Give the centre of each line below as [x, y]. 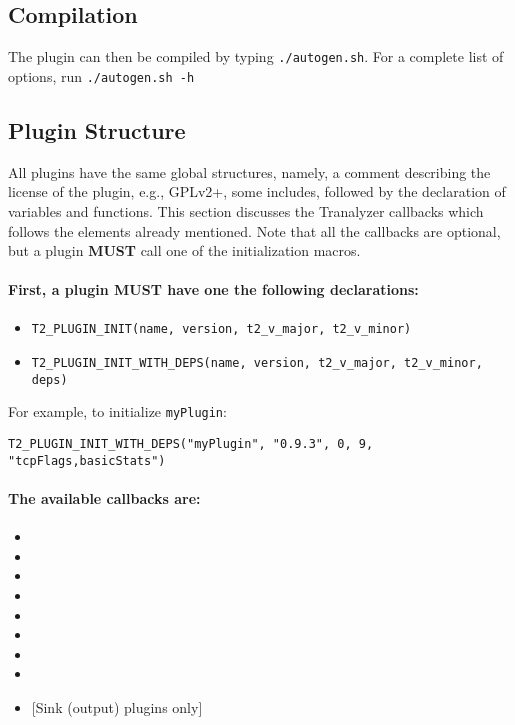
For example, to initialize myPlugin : [117, 411]
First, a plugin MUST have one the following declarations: [213, 289]
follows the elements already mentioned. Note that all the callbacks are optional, [254, 230]
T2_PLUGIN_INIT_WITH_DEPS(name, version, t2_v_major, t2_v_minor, [257, 363]
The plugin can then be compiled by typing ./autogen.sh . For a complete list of [256, 56]
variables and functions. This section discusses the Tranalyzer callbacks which [246, 210]
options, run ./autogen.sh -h [101, 75]
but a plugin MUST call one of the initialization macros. [184, 250]
